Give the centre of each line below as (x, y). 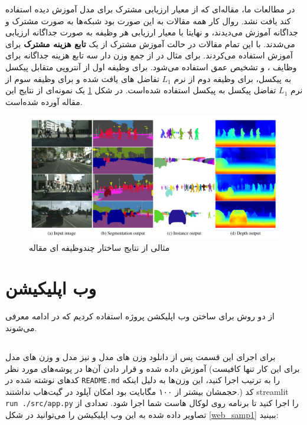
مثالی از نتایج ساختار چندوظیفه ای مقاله (99, 247)
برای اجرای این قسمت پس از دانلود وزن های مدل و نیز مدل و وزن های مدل (141, 356)
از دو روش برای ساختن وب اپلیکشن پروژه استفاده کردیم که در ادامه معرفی (140, 316)
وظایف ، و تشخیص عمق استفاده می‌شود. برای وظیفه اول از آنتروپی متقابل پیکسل (151, 66)
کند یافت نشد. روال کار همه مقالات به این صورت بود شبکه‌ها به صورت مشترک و (148, 20)
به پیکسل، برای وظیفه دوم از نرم (233, 78)
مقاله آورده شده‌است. (44, 101)
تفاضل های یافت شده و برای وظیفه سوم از (82, 78)
